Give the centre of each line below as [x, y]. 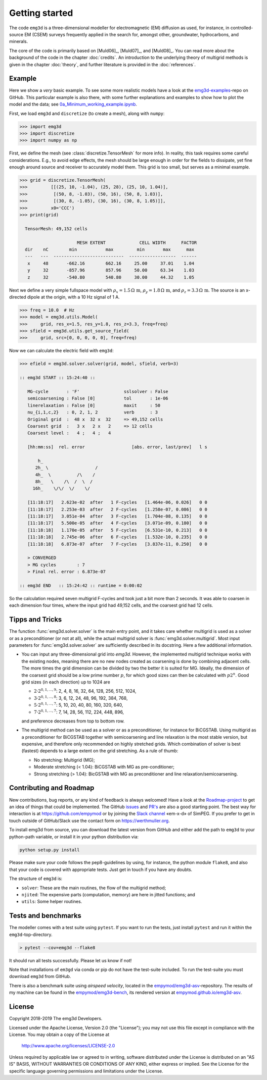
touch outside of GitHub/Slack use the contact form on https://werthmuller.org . [89, 821]
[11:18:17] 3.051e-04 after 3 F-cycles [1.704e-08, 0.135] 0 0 [117, 516]
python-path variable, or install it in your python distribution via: [74, 836]
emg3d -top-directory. [31, 934]
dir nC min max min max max [110, 249]
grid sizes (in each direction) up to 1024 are [66, 682]
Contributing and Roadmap [52, 788]
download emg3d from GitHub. [40, 977]
